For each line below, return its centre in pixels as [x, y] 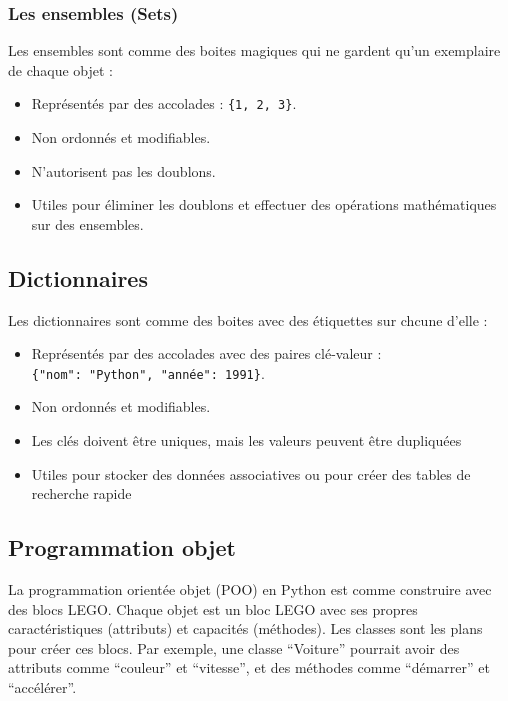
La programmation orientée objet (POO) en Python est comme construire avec [250, 589]
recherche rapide [81, 493]
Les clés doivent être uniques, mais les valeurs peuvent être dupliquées [246, 440]
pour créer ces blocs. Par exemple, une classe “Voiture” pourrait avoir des [234, 647]
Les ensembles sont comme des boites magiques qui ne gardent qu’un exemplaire [254, 50]
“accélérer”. [42, 687]
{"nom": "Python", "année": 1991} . [148, 372]
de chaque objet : [60, 69]
